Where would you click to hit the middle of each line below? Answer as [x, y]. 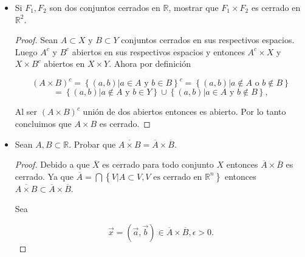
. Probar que [92, 144]
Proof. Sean [36, 40]
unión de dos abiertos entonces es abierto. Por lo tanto [184, 111]
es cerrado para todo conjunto [158, 164]
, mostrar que [194, 7]
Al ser [26, 111]
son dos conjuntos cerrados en [105, 7]
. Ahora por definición [150, 63]
